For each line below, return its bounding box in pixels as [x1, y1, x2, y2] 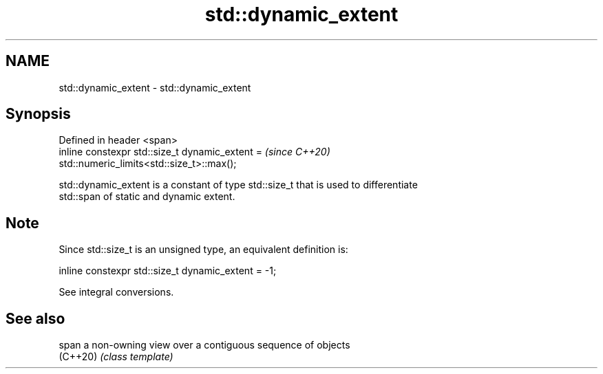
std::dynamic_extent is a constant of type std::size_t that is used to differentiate [59, 179, 418, 191]
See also [6, 309, 65, 327]
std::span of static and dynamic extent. [59, 190, 235, 203]
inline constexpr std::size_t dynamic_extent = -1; [59, 265, 277, 277]
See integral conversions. [59, 286, 174, 298]
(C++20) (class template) [59, 351, 173, 363]
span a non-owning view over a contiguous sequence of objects [59, 339, 350, 351]
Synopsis [6, 105, 71, 123]
